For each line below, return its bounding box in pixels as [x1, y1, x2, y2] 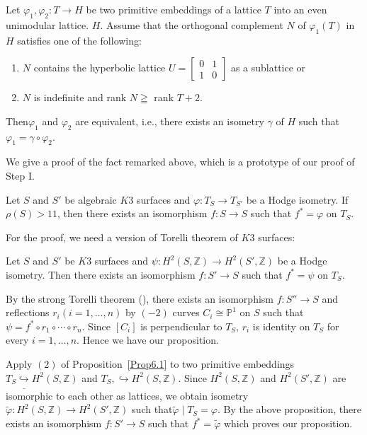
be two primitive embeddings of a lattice [86, 2, 261, 16]
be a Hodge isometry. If [246, 192, 349, 207]
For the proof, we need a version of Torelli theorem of [6, 229, 238, 244]
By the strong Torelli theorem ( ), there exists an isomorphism [6, 291, 273, 306]
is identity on [252, 318, 310, 333]
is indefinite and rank [33, 90, 127, 105]
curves [172, 305, 200, 320]
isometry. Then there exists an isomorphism [6, 267, 196, 282]
